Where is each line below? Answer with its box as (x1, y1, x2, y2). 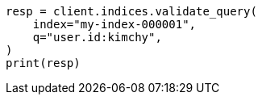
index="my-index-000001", (32, 18, 197, 31)
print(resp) (6, 57, 81, 69)
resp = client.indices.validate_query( (6, 5, 257, 18)
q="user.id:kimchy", (32, 31, 162, 44)
